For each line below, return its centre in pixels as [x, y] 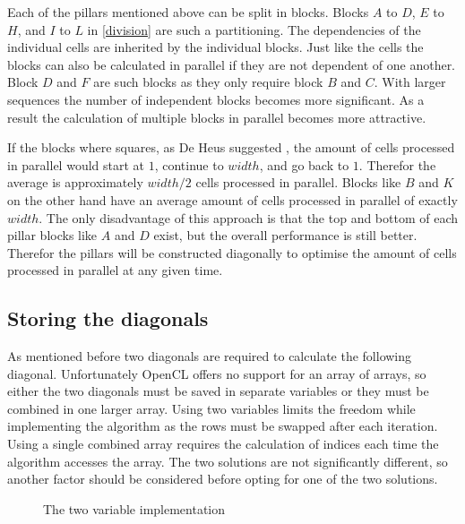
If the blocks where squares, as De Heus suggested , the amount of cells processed [231, 147]
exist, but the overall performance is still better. [285, 235]
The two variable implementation [134, 508]
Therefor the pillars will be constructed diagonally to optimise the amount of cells [232, 252]
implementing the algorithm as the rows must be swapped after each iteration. [223, 426]
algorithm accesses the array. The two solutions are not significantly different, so [228, 461]
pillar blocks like [52, 235]
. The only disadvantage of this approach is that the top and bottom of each [249, 217]
